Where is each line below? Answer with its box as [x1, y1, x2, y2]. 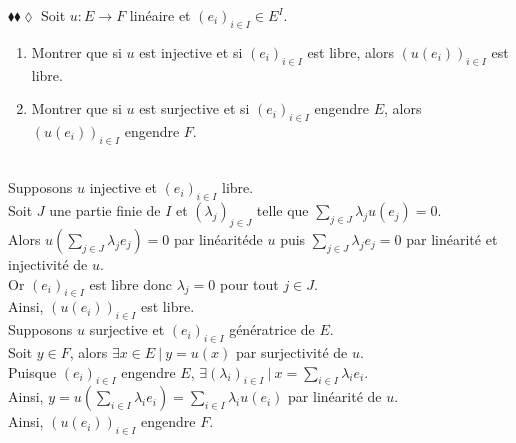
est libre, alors [307, 41, 394, 62]
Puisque [8, 361, 57, 382]
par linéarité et [406, 228, 498, 249]
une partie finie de [49, 200, 161, 221]
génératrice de [229, 319, 315, 340]
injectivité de [8, 253, 88, 274]
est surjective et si [139, 98, 250, 119]
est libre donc [89, 273, 173, 294]
